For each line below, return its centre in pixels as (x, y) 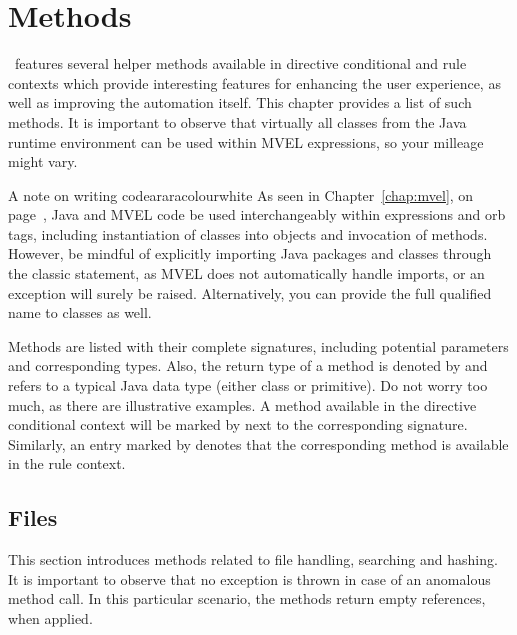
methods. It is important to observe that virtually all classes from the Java (237, 121)
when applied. (50, 617)
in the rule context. (67, 463)
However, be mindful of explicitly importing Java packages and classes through (250, 253)
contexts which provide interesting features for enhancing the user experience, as (254, 82)
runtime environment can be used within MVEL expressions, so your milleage (246, 141)
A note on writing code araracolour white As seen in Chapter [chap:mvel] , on (241, 194)
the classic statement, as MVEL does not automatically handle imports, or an (246, 273)
